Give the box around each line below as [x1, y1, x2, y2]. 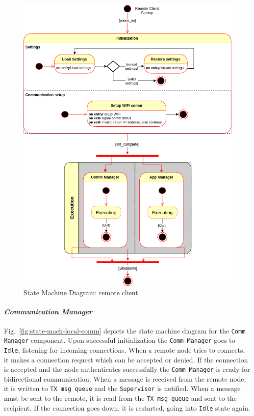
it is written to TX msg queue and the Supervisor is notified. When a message [4, 383, 241, 393]
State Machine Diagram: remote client [24, 287, 138, 298]
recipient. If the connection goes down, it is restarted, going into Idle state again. [4, 402, 250, 413]
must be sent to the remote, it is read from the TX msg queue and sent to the [4, 393, 237, 403]
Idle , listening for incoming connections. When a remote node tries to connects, [4, 344, 245, 355]
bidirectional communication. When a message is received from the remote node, [4, 373, 246, 384]
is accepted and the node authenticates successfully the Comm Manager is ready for [4, 364, 250, 374]
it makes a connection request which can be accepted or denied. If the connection [4, 354, 248, 364]
